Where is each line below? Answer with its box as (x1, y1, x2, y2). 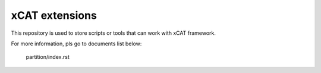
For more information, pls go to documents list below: (11, 40, 142, 47)
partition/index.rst (26, 54, 70, 61)
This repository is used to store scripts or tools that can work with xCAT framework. (11, 29, 216, 36)
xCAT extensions (11, 9, 97, 22)
